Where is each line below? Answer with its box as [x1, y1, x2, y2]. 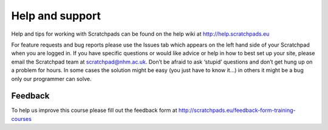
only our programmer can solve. [11, 75, 92, 82]
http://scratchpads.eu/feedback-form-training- [178, 106, 296, 114]
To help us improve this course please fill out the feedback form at [11, 106, 177, 114]
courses [11, 115, 32, 122]
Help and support [11, 9, 101, 22]
